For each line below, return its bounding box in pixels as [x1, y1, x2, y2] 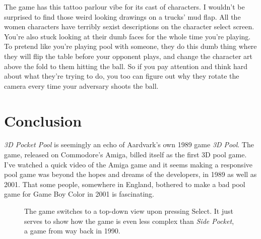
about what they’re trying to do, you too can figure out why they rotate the [4, 71, 239, 81]
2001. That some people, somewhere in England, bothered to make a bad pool [4, 178, 245, 189]
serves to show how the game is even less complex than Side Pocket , [24, 215, 234, 226]
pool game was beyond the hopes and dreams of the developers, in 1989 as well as [4, 169, 257, 180]
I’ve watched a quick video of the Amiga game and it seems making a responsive [4, 159, 252, 169]
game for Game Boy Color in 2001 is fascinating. [4, 189, 155, 199]
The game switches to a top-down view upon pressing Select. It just [24, 206, 233, 216]
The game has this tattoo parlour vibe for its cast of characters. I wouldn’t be [4, 2, 245, 12]
